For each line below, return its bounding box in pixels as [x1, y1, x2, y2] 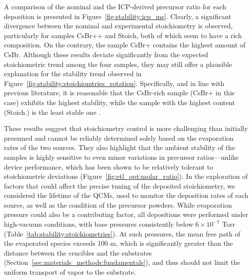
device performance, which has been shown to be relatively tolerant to [4, 161, 213, 172]
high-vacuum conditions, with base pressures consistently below [4, 219, 194, 229]
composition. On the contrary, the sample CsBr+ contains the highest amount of [4, 40, 246, 50]
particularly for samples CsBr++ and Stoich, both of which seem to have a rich [4, 30, 242, 40]
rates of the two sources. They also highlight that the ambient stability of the [4, 142, 235, 152]
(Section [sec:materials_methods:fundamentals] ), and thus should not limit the [4, 257, 240, 267]
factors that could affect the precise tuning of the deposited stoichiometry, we [4, 180, 235, 191]
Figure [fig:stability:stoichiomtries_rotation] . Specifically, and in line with [4, 78, 225, 88]
